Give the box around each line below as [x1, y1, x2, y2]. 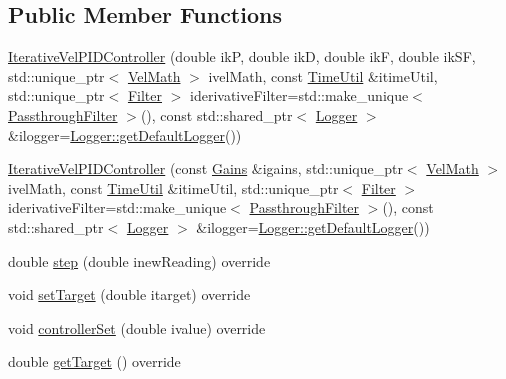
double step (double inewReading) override [8, 250, 271, 271]
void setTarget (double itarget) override [8, 284, 251, 305]
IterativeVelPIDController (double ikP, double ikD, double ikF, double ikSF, [8, 46, 476, 67]
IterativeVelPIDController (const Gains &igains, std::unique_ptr [8, 158, 403, 179]
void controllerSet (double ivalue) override [8, 317, 266, 338]
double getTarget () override [8, 351, 181, 372]
